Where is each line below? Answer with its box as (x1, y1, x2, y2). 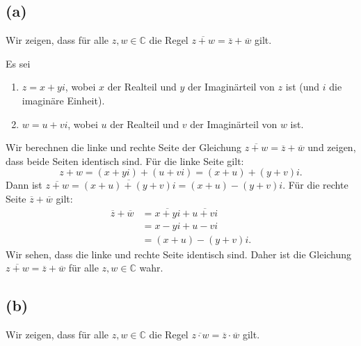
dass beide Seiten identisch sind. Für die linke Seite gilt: (6, 153, 244, 168)
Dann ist (6, 178, 42, 192)
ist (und (285, 79, 320, 94)
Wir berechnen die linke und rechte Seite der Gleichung (6, 140, 241, 155)
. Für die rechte (282, 178, 348, 192)
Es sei (6, 56, 31, 70)
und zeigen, (307, 140, 356, 155)
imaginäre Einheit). (22, 93, 105, 107)
